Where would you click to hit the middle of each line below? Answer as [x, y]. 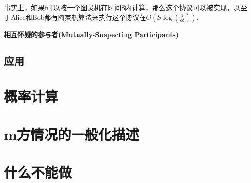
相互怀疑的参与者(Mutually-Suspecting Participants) [92, 34]
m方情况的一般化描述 [71, 134]
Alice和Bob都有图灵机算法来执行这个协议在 [78, 17]
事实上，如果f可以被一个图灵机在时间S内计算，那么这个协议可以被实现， [119, 7]
